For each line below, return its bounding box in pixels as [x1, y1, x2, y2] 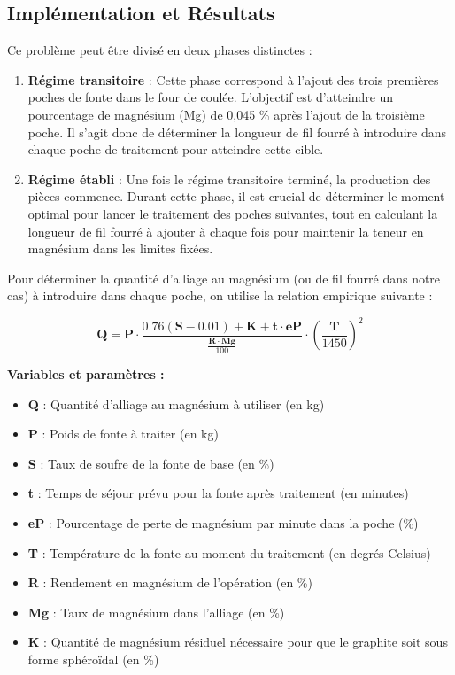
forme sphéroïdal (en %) [27, 649, 159, 668]
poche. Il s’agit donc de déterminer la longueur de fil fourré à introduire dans [27, 122, 446, 141]
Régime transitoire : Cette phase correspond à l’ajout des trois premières [27, 70, 439, 89]
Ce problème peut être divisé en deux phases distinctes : [7, 41, 312, 59]
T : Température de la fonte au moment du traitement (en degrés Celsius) [27, 543, 431, 562]
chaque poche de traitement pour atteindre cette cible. [27, 140, 324, 159]
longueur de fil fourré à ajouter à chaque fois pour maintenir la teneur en [27, 221, 424, 240]
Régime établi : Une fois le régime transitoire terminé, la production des [27, 169, 431, 188]
